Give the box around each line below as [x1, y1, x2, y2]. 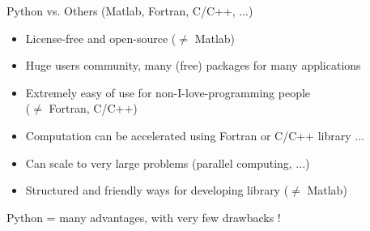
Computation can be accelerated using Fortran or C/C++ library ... [25, 126, 365, 143]
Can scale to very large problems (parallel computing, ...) [25, 154, 310, 171]
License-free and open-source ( [25, 29, 176, 46]
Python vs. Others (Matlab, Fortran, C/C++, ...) [6, 2, 253, 19]
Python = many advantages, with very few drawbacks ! [6, 208, 281, 225]
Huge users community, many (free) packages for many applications [25, 57, 361, 74]
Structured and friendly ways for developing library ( [25, 182, 289, 199]
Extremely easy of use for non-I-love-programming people [25, 83, 311, 101]
